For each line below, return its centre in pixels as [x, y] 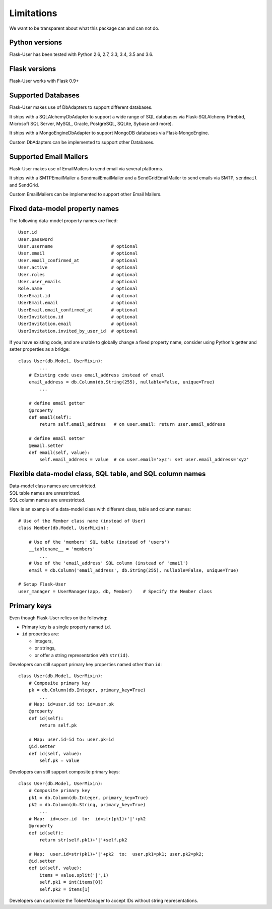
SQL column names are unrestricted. [47, 500]
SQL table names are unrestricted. [45, 493]
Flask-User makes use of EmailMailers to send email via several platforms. [86, 168]
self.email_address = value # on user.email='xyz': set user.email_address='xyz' [144, 460]
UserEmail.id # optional [78, 296]
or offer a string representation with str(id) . [82, 655]
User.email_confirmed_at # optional [78, 260]
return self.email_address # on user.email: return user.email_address [132, 424]
